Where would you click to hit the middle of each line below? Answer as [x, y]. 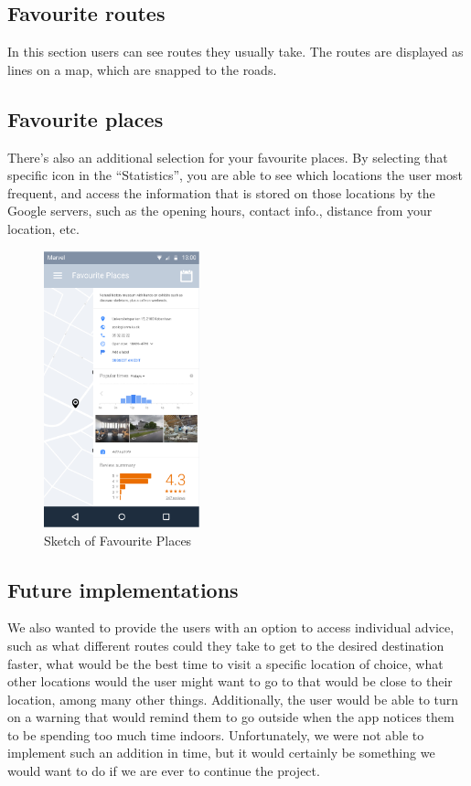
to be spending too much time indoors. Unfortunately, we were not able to [216, 734]
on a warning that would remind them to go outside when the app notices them [231, 717]
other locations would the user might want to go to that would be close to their [230, 681]
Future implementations [123, 589]
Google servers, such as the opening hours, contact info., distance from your [220, 211]
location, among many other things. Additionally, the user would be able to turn [233, 699]
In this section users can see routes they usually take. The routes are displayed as [235, 52]
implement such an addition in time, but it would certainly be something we [221, 753]
